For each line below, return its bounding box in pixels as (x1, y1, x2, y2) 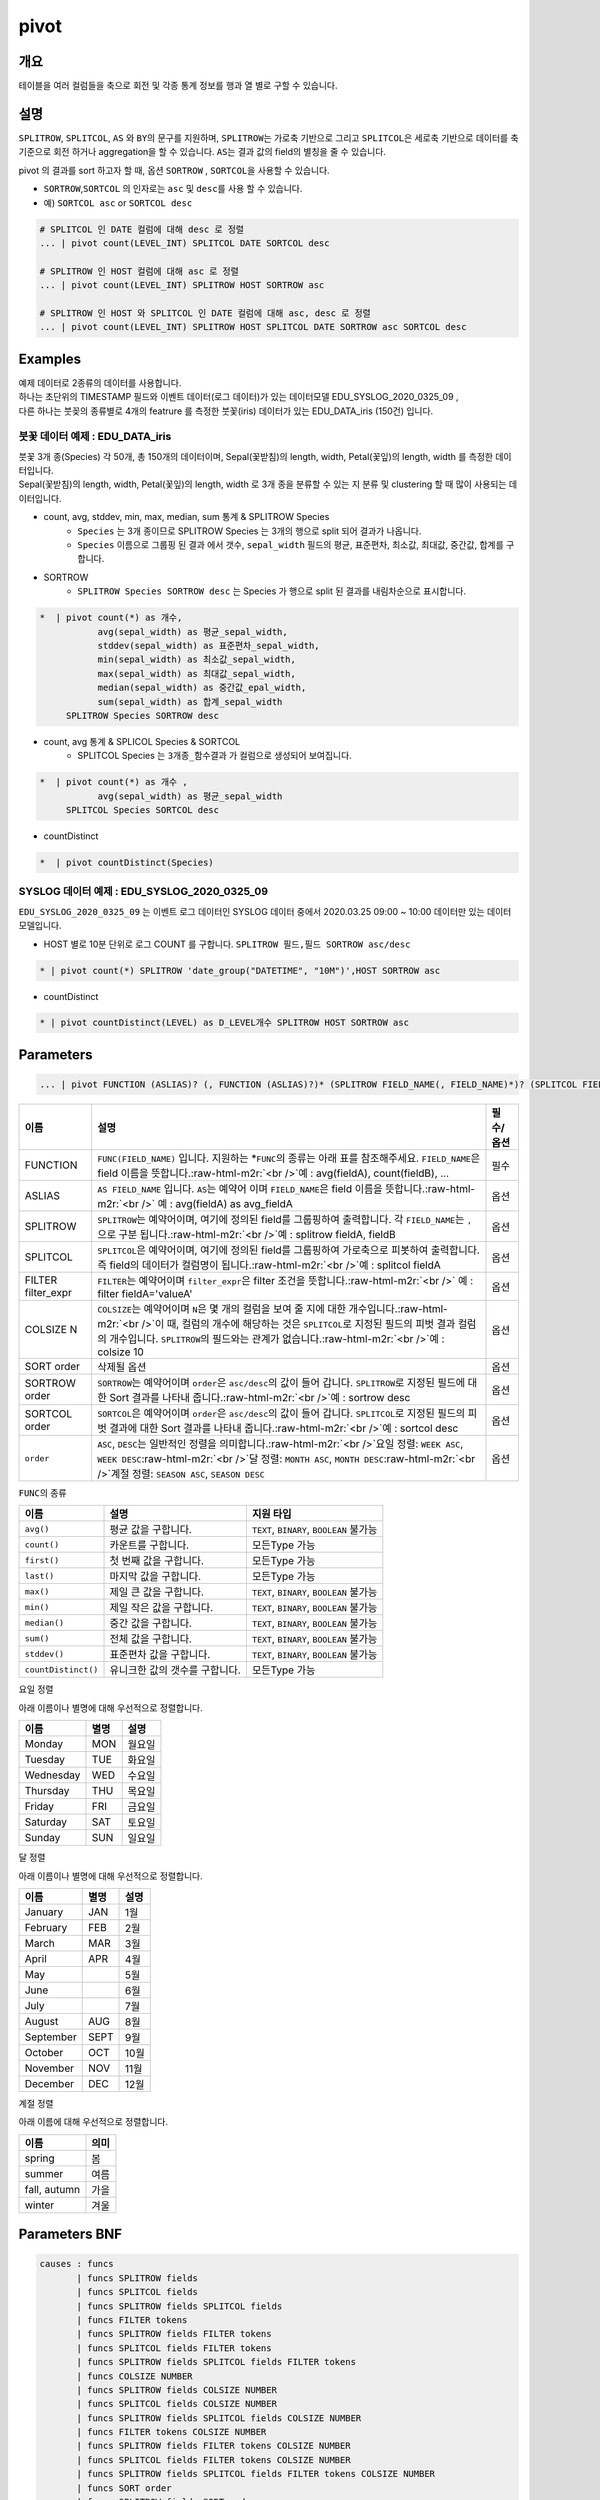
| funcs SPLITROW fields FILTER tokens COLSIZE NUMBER (76, 2440, 351, 2452)
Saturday (24, 1815, 67, 1829)
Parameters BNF (18, 2226, 123, 2243)
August (24, 2015, 59, 2029)
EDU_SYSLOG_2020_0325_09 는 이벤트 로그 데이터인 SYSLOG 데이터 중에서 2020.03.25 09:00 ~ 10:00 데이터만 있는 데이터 (18, 905, 512, 917)
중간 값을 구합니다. (109, 1616, 192, 1630)
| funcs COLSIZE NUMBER (76, 2370, 194, 2382)
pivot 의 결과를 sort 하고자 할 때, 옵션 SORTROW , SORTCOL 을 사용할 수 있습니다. (18, 164, 330, 176)
